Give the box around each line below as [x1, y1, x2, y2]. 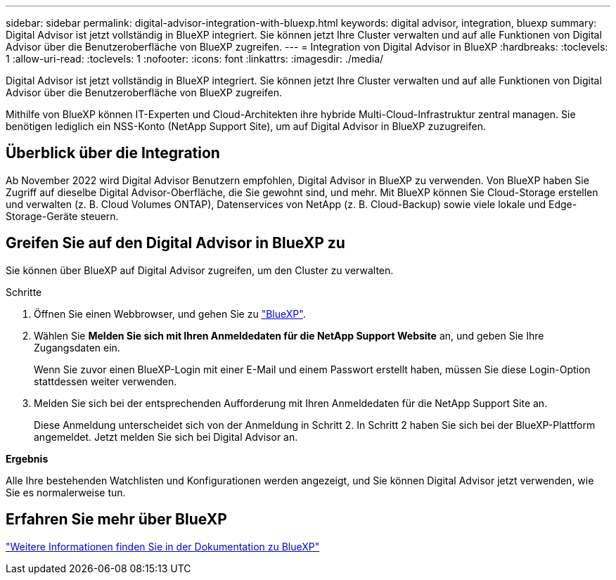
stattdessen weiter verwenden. [34, 375, 177, 387]
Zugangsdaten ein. [34, 341, 120, 354]
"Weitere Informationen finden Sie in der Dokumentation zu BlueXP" [6, 540, 320, 553]
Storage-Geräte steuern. [6, 210, 119, 222]
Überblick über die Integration [6, 144, 220, 162]
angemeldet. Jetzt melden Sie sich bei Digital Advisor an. [34, 430, 298, 443]
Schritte [6, 285, 42, 298]
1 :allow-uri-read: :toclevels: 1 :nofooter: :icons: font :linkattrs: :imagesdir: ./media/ [6, 53, 384, 65]
